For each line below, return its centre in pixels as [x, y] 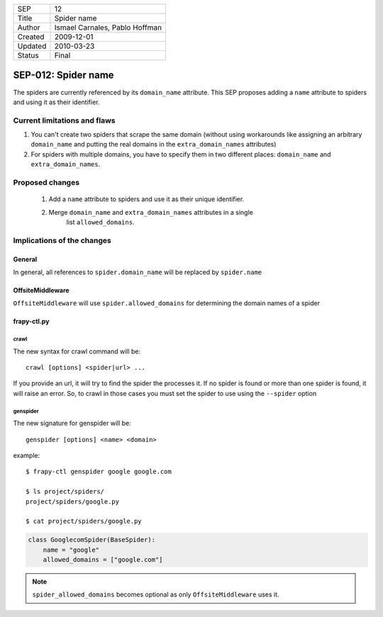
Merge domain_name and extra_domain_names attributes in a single [151, 212]
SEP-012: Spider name [63, 75]
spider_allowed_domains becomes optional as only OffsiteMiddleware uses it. [156, 594]
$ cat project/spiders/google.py [84, 521]
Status [28, 55]
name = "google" [71, 550]
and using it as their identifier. [56, 102]
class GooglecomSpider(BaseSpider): [92, 540]
